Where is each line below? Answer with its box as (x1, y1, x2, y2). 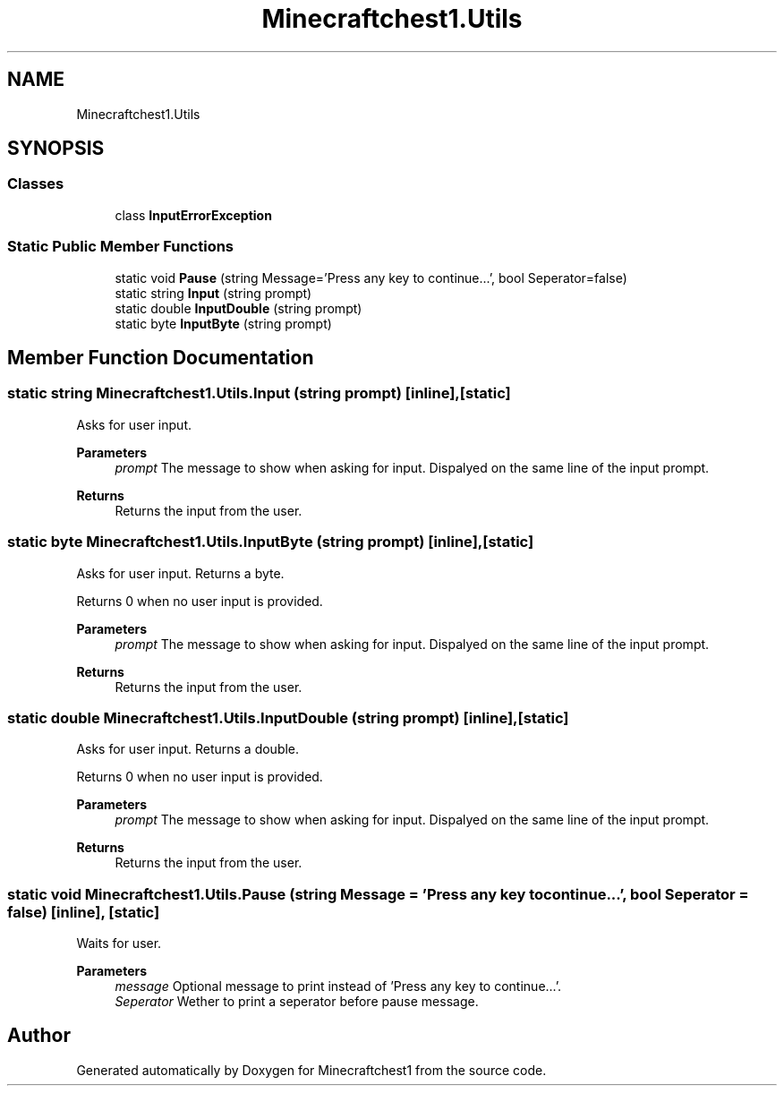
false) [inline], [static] (7, 902, 160, 921)
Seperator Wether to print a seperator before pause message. (115, 994, 479, 1010)
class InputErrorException (115, 207, 272, 223)
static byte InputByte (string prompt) (115, 315, 332, 331)
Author (7, 1024, 71, 1047)
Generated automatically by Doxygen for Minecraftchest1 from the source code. (76, 1062, 547, 1078)
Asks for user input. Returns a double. (76, 741, 300, 757)
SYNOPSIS (7, 137, 105, 160)
